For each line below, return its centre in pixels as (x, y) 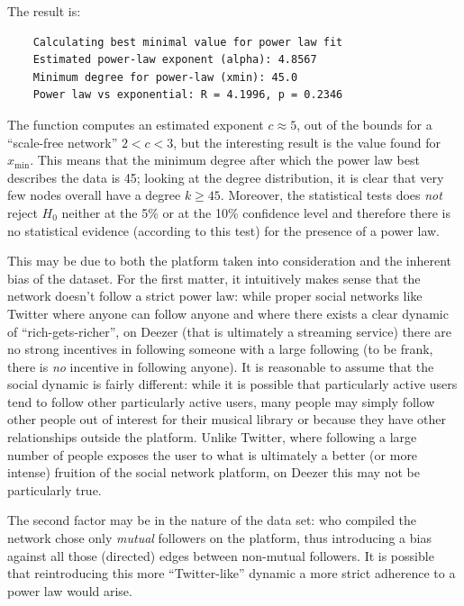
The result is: (44, 11)
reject (23, 212)
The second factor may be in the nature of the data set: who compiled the (212, 520)
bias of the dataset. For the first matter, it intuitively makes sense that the (214, 278)
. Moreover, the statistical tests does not (331, 195)
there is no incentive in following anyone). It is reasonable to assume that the (221, 366)
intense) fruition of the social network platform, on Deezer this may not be (214, 472)
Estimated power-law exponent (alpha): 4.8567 (175, 60)
